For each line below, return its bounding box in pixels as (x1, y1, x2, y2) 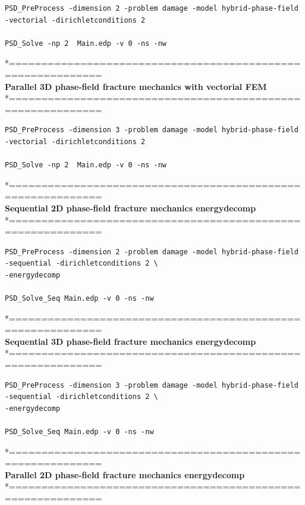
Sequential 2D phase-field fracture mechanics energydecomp (5, 201, 256, 214)
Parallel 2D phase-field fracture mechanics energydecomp (5, 468, 245, 481)
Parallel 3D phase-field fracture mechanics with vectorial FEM (5, 80, 267, 92)
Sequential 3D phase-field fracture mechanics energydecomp (5, 335, 256, 347)
